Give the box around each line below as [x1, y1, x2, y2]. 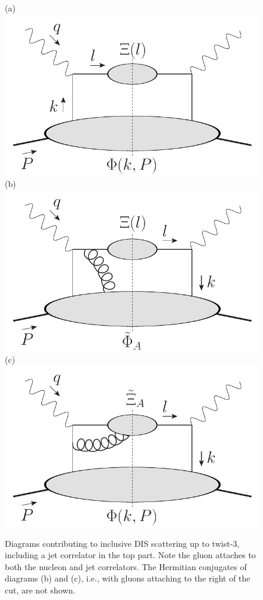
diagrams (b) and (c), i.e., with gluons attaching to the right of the [5, 572, 250, 584]
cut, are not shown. [5, 584, 75, 596]
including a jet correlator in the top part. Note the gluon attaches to [5, 549, 256, 561]
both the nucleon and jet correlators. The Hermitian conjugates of [5, 560, 247, 573]
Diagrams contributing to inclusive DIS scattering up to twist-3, [5, 537, 240, 549]
